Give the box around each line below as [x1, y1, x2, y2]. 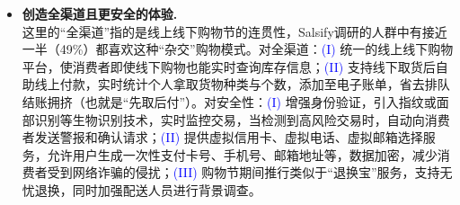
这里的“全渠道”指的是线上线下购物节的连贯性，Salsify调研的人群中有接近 [22, 22, 447, 40]
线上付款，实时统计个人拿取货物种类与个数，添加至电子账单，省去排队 [34, 75, 450, 94]
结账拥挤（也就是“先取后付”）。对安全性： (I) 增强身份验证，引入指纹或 [22, 92, 437, 111]
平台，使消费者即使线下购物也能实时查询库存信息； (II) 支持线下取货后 [22, 57, 436, 76]
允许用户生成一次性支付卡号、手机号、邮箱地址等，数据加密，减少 [47, 145, 438, 164]
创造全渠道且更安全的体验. [22, 4, 178, 22]
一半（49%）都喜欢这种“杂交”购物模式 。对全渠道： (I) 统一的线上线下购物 [22, 40, 454, 58]
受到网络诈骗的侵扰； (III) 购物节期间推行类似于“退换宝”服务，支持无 [47, 163, 453, 182]
